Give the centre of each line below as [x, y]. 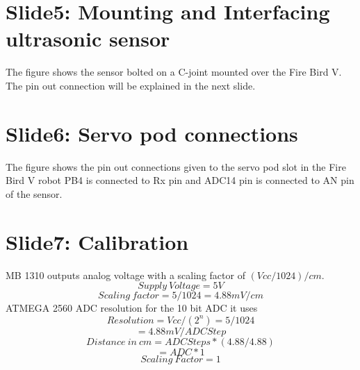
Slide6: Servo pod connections [152, 133]
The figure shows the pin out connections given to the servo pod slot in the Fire [176, 166]
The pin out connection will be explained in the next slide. [131, 85]
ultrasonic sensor [88, 39]
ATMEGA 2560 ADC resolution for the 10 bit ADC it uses [132, 308]
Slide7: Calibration [97, 241]
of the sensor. [34, 193]
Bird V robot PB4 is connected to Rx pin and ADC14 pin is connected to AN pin [180, 180]
